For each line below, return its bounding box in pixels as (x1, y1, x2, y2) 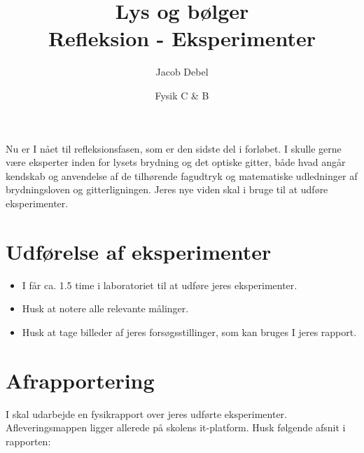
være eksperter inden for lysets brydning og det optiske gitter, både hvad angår (6, 155, 346, 169)
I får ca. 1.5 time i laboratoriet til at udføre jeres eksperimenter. (22, 277, 297, 292)
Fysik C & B (155, 88, 209, 102)
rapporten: (6, 433, 51, 448)
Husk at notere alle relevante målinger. (22, 301, 189, 316)
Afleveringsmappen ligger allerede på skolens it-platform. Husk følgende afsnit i (6, 420, 346, 435)
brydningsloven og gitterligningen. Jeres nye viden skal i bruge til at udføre (6, 182, 328, 197)
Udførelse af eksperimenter (6, 237, 272, 265)
